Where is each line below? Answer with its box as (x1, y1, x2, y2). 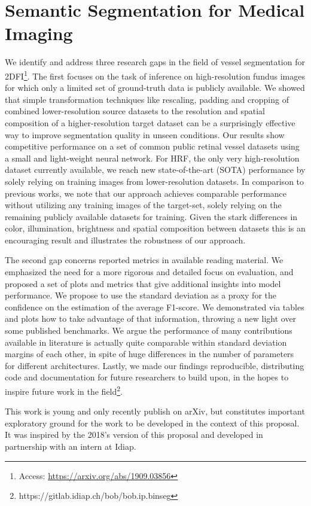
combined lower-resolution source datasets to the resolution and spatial (5, 105, 265, 117)
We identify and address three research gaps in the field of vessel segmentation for (5, 56, 305, 68)
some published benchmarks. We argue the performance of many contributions (5, 324, 292, 337)
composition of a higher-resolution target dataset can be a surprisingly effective (5, 116, 295, 129)
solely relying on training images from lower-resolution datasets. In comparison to (5, 175, 304, 187)
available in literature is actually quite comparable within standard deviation (5, 336, 287, 348)
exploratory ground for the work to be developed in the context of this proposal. (5, 416, 300, 429)
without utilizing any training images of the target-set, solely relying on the (5, 199, 282, 211)
